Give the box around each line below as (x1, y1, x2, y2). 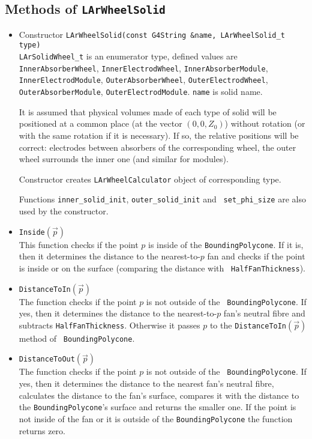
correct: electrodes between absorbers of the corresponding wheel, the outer (19, 141, 296, 153)
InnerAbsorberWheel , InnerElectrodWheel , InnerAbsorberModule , (19, 61, 268, 74)
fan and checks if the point (207, 250, 305, 262)
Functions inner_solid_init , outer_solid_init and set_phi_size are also (19, 193, 306, 205)
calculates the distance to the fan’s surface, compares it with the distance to (19, 389, 299, 401)
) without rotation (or (224, 117, 305, 130)
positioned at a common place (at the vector (19, 117, 182, 130)
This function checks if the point (19, 238, 139, 250)
